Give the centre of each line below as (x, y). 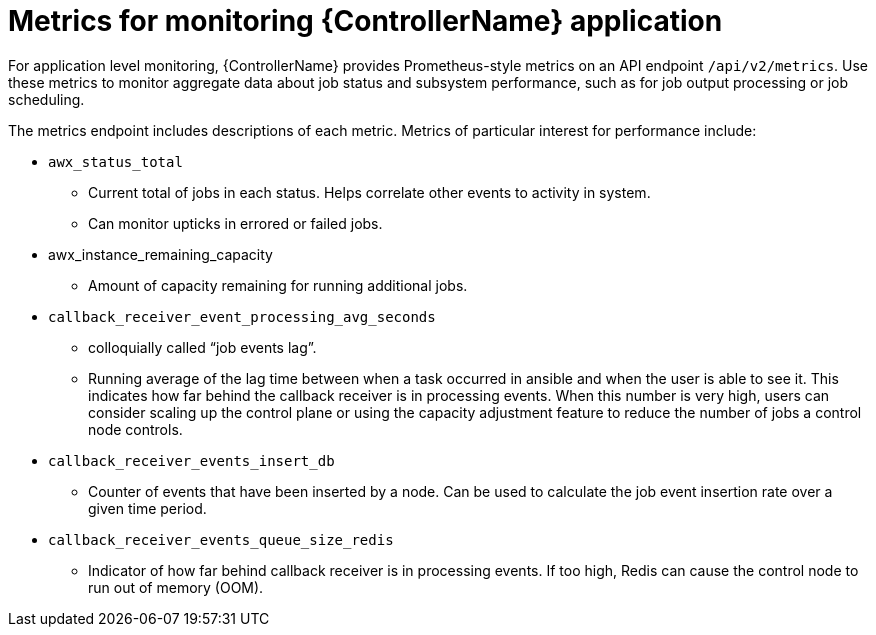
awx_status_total (115, 161)
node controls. (135, 429)
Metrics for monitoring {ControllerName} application (365, 21)
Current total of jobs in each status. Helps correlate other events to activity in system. (369, 192)
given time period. (147, 508)
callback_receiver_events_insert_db (191, 460)
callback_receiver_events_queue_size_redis (221, 539)
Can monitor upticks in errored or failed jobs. (235, 223)
